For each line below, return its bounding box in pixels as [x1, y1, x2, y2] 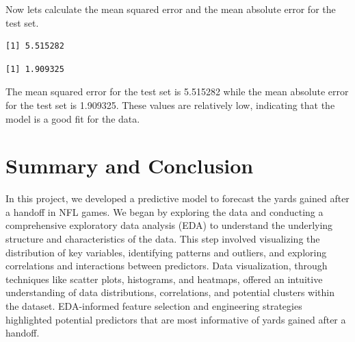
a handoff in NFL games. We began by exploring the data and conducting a [5, 204, 324, 219]
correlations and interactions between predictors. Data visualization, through [5, 258, 328, 273]
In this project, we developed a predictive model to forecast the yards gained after [5, 191, 350, 206]
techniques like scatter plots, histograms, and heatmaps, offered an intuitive [5, 271, 323, 286]
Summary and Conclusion [5, 151, 254, 180]
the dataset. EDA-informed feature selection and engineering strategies [5, 299, 302, 313]
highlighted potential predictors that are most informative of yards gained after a [5, 312, 346, 326]
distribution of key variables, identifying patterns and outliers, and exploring [5, 245, 327, 259]
